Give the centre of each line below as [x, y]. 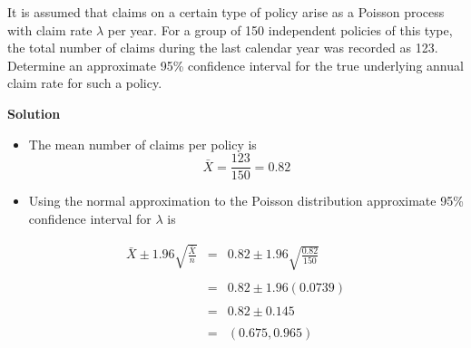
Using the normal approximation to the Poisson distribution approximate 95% [246, 201]
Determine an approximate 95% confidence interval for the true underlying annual [235, 65]
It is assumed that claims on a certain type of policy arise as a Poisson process [226, 12]
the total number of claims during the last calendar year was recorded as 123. [223, 48]
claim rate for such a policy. [85, 83]
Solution [34, 113]
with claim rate [50, 29]
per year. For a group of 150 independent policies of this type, [280, 29]
